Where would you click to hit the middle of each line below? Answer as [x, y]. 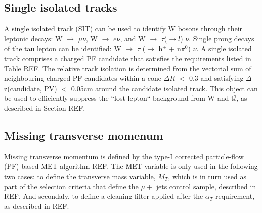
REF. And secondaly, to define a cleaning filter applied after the [104, 196]
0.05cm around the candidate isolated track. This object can [164, 88]
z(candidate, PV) [31, 88]
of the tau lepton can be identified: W [63, 48]
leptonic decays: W [33, 38]
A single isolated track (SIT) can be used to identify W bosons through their [123, 29]
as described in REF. [37, 206]
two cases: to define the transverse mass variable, [80, 176]
